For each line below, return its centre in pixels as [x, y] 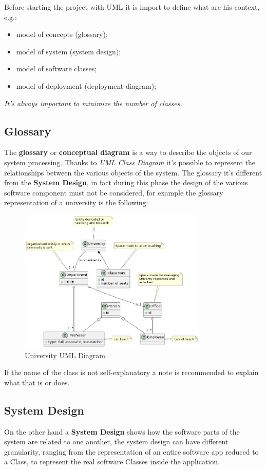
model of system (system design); [69, 51]
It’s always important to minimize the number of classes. [93, 103]
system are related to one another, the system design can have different [116, 442]
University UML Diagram [65, 355]
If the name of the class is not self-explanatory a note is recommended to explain [131, 372]
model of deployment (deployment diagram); [86, 85]
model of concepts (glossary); [62, 34]
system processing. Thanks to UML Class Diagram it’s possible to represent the [130, 162]
